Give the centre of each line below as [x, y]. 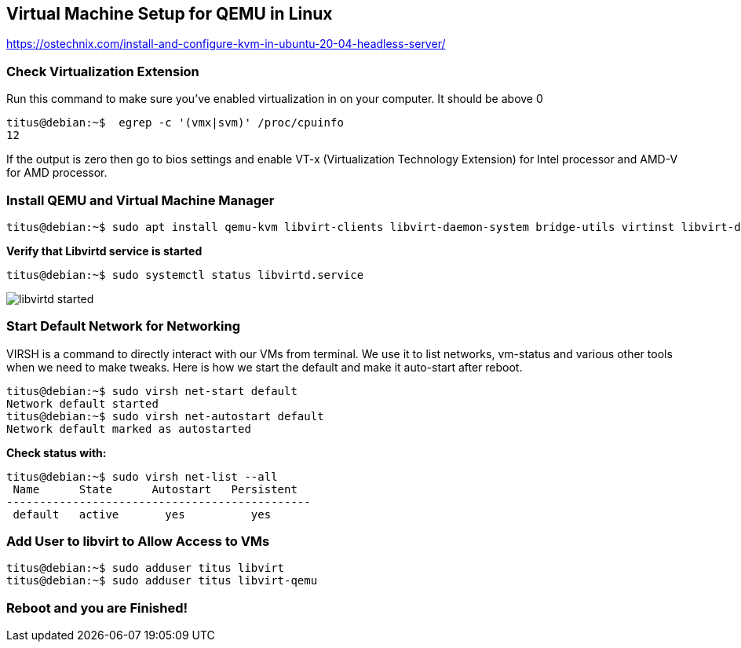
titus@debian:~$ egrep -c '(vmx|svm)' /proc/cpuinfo [175, 123]
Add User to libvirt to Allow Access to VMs [138, 542]
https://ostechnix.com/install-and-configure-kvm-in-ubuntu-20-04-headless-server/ [226, 44]
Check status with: [57, 452]
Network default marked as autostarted [129, 428]
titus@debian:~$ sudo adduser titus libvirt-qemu [162, 581]
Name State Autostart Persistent [155, 489]
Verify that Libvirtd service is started [104, 251]
